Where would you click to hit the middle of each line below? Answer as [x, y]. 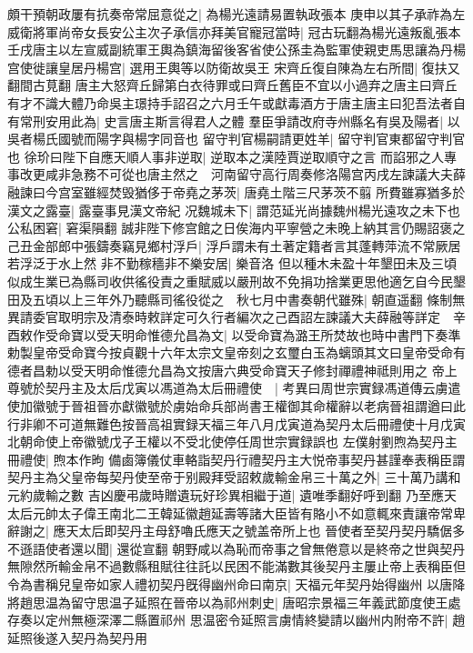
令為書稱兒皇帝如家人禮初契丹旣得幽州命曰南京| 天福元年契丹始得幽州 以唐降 [236, 584]
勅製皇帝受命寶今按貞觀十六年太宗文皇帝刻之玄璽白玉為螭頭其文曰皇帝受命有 [236, 352]
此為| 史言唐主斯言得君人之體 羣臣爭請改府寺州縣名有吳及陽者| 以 [265, 121]
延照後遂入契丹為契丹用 [77, 637]
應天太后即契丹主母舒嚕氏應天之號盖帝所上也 [187, 531]
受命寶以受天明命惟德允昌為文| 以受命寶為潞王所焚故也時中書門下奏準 [253, 334]
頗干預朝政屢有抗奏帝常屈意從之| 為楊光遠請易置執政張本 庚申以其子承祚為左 [236, 14]
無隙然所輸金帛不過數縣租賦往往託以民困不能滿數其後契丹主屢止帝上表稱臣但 [236, 566]
